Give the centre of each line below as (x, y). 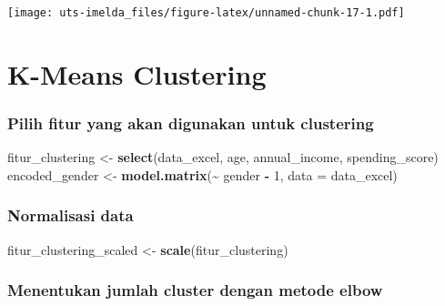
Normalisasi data (71, 215)
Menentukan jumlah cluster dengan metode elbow (195, 290)
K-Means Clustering (137, 73)
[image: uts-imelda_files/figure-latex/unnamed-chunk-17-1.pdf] (206, 13)
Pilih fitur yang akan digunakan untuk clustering (191, 122)
